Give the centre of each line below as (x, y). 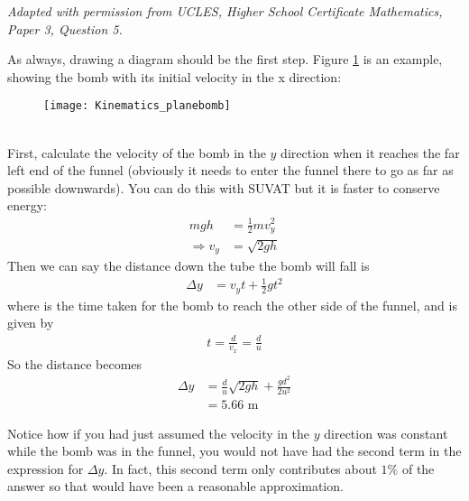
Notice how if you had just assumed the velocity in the (159, 433)
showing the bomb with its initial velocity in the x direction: (175, 76)
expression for (46, 468)
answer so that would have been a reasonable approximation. (175, 486)
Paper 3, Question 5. (65, 28)
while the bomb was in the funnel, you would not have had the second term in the (234, 451)
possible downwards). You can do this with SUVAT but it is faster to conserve (224, 187)
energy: (27, 205)
